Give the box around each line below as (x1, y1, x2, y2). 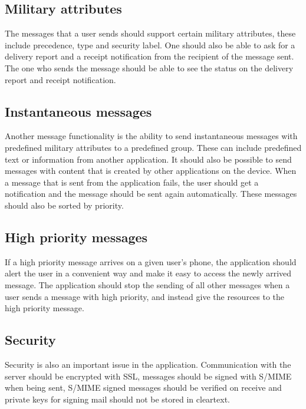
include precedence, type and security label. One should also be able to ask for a (5, 38, 295, 51)
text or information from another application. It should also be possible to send (5, 153, 292, 165)
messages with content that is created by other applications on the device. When (5, 164, 297, 177)
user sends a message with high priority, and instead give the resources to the (5, 290, 285, 302)
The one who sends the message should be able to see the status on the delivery (5, 61, 294, 74)
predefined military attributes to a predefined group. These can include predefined (5, 141, 302, 153)
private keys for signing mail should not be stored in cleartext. (5, 392, 230, 405)
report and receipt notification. (5, 73, 116, 85)
